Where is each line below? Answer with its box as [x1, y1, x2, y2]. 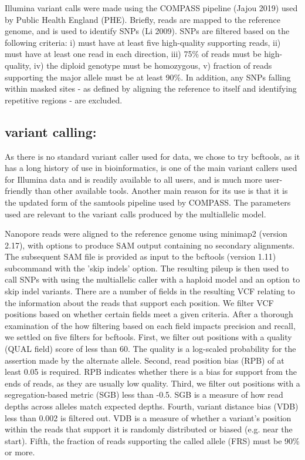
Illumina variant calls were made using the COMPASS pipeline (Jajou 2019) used [5, 2, 298, 14]
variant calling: [5, 122, 97, 140]
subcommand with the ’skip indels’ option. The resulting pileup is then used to [5, 261, 289, 274]
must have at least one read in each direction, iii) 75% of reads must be [5, 48, 262, 60]
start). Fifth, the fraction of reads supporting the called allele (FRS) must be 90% [5, 434, 300, 446]
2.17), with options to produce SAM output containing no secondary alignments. [5, 239, 295, 251]
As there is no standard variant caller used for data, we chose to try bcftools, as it [5, 150, 300, 162]
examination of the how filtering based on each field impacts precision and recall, [5, 319, 296, 331]
